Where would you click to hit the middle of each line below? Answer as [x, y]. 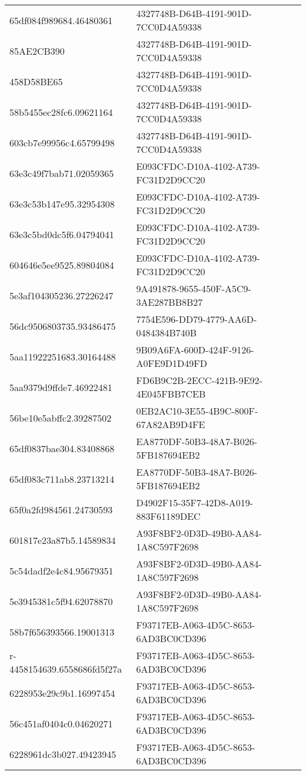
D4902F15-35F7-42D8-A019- [195, 502]
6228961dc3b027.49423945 [63, 754]
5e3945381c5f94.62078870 [61, 601]
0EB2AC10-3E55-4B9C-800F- [197, 411]
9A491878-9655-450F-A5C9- [194, 288]
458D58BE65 [36, 81]
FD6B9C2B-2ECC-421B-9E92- [199, 380]
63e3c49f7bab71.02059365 [62, 173]
